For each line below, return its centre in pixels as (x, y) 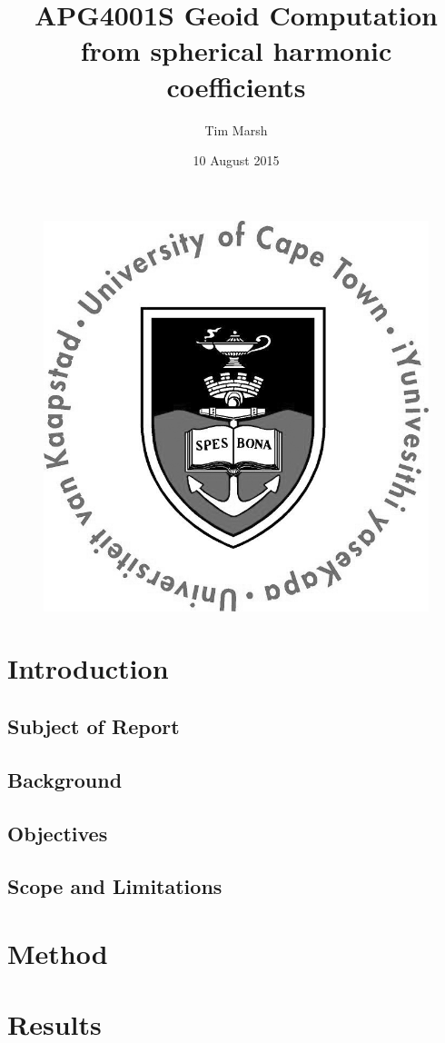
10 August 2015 (236, 160)
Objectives (58, 833)
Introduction (88, 668)
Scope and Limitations (115, 886)
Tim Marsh (236, 129)
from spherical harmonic (236, 50)
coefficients (236, 86)
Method (58, 953)
